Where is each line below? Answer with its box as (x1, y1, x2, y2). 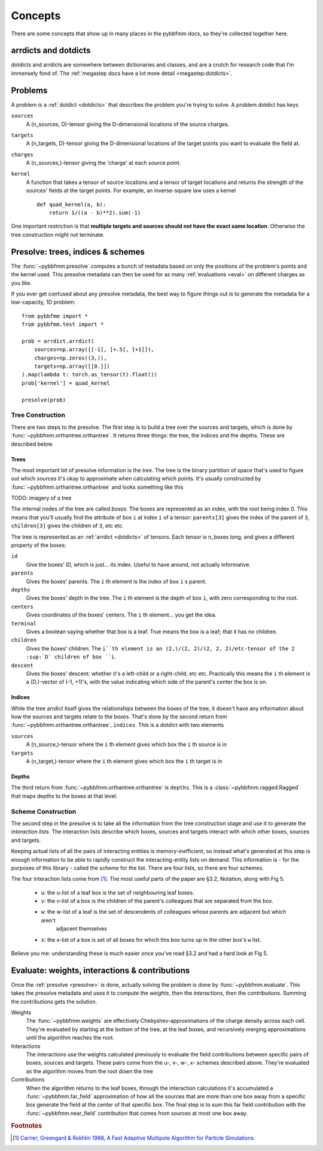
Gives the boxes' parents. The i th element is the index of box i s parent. (26, 578, 207, 585)
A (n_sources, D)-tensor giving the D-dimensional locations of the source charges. (26, 120, 230, 128)
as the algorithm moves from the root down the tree (26, 1067, 154, 1075)
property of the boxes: (11, 542, 66, 549)
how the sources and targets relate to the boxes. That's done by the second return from (11, 713, 227, 720)
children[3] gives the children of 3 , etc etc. (11, 522, 124, 530)
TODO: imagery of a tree (11, 494, 72, 502)
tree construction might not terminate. (11, 231, 105, 238)
